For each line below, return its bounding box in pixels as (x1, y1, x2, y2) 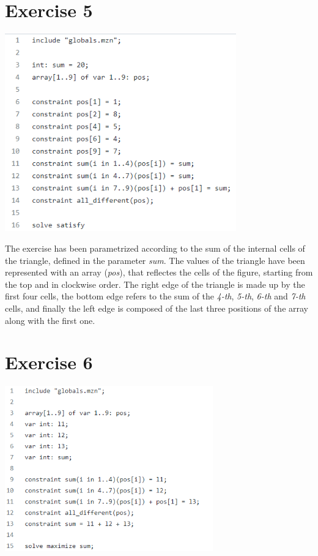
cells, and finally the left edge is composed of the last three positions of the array (5, 302, 309, 315)
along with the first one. (5, 314, 95, 326)
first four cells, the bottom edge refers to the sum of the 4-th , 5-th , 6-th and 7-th (5, 290, 306, 302)
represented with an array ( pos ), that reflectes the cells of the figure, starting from (5, 266, 313, 279)
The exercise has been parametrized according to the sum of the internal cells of (5, 242, 305, 255)
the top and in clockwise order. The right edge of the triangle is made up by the (5, 277, 305, 290)
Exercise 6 (5, 350, 93, 375)
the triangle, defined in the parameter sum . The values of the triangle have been (5, 254, 305, 266)
